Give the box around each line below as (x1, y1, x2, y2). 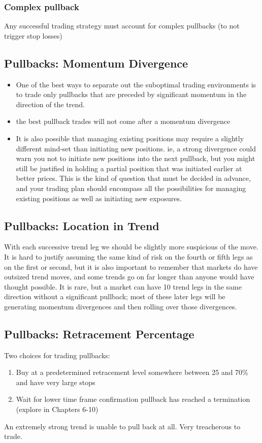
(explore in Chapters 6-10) (16, 404, 99, 415)
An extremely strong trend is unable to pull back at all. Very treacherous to (4, 421, 241, 431)
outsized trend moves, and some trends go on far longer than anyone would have (4, 271, 254, 282)
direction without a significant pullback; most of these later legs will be (4, 291, 225, 302)
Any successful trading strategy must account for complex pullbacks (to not (4, 20, 240, 31)
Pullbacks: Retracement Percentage (4, 326, 194, 341)
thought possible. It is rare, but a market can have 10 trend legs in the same (4, 281, 242, 292)
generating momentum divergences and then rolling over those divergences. (4, 301, 237, 311)
